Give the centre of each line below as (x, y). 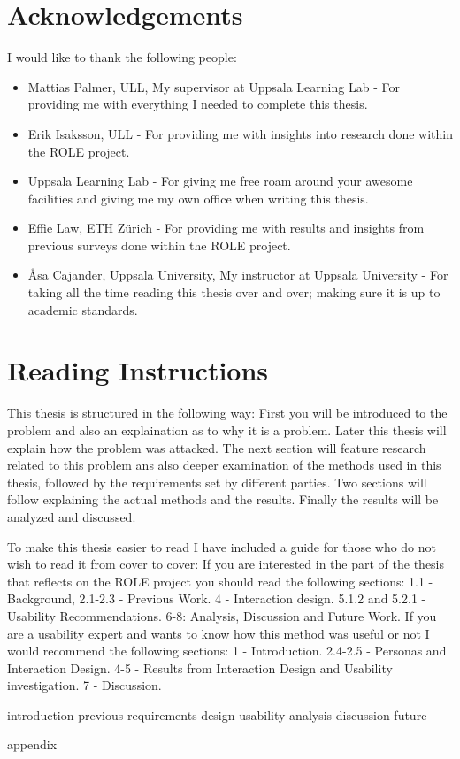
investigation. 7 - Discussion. (84, 685)
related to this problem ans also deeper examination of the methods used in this (224, 465)
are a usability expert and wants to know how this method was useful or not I (218, 633)
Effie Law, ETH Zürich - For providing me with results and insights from (226, 228)
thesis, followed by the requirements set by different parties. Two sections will (217, 482)
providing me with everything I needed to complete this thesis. (198, 104)
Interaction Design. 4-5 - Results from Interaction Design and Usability (200, 667)
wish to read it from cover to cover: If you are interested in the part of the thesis (226, 564)
